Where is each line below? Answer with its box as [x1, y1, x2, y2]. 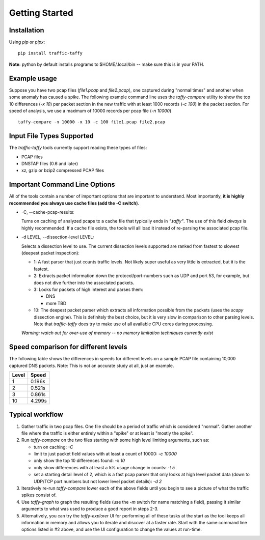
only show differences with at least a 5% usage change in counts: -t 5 [33, 464, 175, 470]
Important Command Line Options [9, 180, 115, 189]
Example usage [9, 74, 57, 83]
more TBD [46, 300, 67, 306]
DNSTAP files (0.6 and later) [21, 161, 79, 167]
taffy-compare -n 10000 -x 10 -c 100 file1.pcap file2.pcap [18, 119, 165, 125]
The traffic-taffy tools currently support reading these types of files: [9, 145, 147, 151]
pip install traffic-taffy [18, 51, 83, 56]
